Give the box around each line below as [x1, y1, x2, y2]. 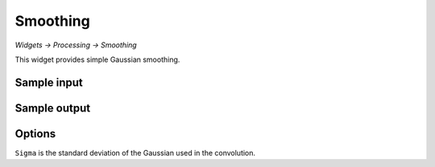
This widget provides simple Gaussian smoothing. [14, 55, 180, 64]
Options [14, 127, 56, 141]
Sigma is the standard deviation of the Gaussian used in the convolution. [14, 148, 256, 157]
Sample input [14, 75, 84, 89]
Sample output [14, 101, 91, 115]
